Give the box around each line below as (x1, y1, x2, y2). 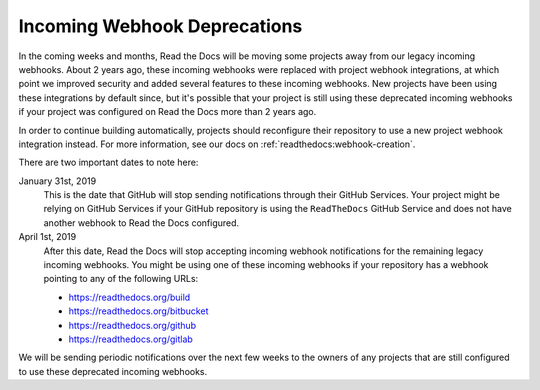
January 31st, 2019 (18, 175, 97, 187)
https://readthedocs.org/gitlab (68, 333, 194, 345)
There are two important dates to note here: (18, 156, 199, 169)
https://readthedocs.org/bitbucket (68, 305, 209, 317)
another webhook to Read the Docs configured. (43, 216, 240, 229)
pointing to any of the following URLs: (43, 273, 199, 285)
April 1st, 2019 (18, 231, 77, 243)
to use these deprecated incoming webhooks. (18, 365, 208, 377)
